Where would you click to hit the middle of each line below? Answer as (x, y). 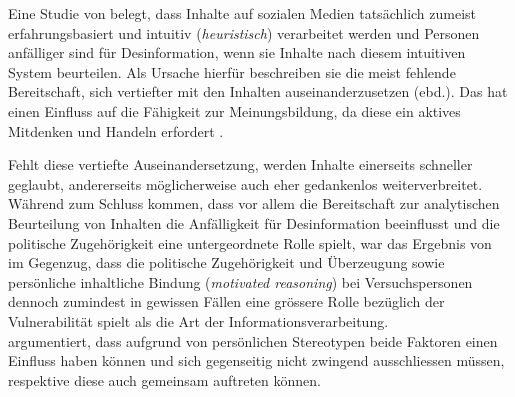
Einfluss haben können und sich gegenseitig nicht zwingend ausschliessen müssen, (256, 360)
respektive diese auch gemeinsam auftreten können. (164, 379)
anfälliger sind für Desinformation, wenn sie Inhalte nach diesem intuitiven (237, 52)
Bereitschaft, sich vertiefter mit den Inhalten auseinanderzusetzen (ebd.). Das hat (258, 91)
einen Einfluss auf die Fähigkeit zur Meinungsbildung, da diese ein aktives (234, 110)
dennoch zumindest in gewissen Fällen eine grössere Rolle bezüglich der (226, 301)
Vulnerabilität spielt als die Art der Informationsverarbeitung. (198, 320)
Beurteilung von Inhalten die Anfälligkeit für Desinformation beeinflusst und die (254, 222)
